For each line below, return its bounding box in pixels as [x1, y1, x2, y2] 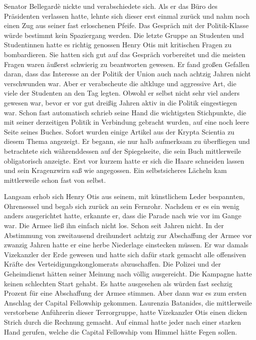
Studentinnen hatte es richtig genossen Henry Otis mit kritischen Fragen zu [4, 39, 232, 50]
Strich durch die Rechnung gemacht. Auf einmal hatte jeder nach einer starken [4, 317, 241, 327]
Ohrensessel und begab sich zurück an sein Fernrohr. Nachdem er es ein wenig [4, 201, 240, 211]
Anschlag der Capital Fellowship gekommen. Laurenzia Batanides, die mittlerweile [4, 297, 252, 307]
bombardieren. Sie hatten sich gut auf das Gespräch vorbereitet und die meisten [4, 49, 246, 59]
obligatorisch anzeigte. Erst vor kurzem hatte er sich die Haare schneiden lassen [4, 155, 245, 166]
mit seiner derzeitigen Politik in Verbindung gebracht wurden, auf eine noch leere [4, 117, 249, 127]
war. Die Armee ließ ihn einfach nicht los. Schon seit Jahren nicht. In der [4, 220, 224, 231]
